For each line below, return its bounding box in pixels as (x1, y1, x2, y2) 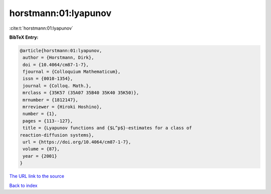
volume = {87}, (23, 146, 60, 152)
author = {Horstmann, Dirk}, (23, 55, 94, 60)
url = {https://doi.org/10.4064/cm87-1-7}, (23, 139, 131, 145)
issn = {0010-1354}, (23, 76, 73, 81)
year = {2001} (23, 153, 57, 159)
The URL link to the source (9, 173, 65, 179)
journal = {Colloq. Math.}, (23, 83, 92, 88)
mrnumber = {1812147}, (23, 97, 79, 103)
